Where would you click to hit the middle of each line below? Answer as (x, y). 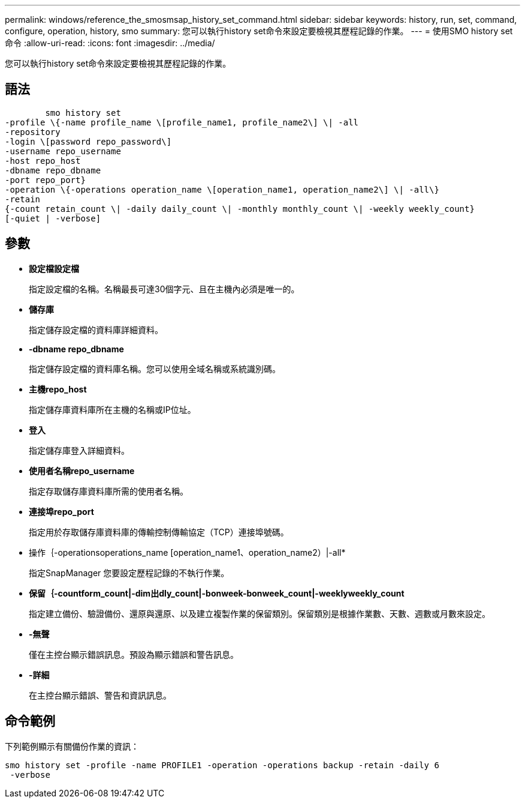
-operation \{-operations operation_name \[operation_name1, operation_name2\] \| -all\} (222, 189)
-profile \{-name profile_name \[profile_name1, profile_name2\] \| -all (182, 122)
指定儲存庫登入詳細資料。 (79, 450)
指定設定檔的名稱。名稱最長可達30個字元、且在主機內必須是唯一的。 (164, 289)
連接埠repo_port (61, 511)
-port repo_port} (45, 180)
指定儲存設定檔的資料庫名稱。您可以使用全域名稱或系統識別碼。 (155, 368)
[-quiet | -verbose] (53, 218)
